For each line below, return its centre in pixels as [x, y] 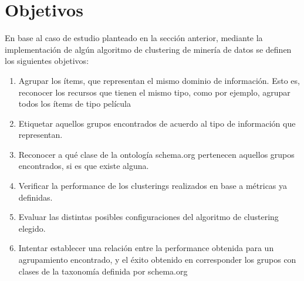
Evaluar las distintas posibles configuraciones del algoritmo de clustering [148, 217]
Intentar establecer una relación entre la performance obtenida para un [146, 248]
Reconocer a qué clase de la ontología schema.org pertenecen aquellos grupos [156, 154]
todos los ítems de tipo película [75, 104]
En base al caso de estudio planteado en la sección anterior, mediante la [134, 38]
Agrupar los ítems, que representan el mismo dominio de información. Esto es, [159, 80]
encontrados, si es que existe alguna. [84, 166]
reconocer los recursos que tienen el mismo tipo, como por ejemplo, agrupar [154, 92]
